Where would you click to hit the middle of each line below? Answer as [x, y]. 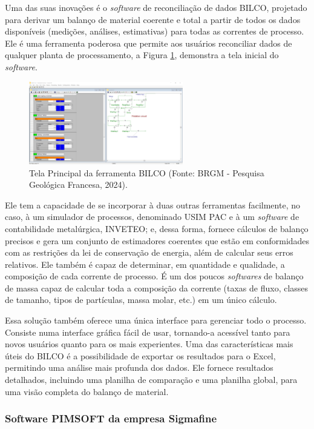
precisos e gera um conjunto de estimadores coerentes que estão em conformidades [157, 240]
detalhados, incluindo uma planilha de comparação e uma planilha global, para [151, 380]
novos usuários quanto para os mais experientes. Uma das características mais [149, 344]
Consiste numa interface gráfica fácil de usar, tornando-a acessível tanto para [148, 332]
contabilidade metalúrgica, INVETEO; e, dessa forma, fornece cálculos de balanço [157, 228]
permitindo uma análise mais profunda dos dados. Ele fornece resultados [139, 367]
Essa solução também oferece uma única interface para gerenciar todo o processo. [156, 320]
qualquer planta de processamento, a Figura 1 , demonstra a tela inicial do [142, 55]
